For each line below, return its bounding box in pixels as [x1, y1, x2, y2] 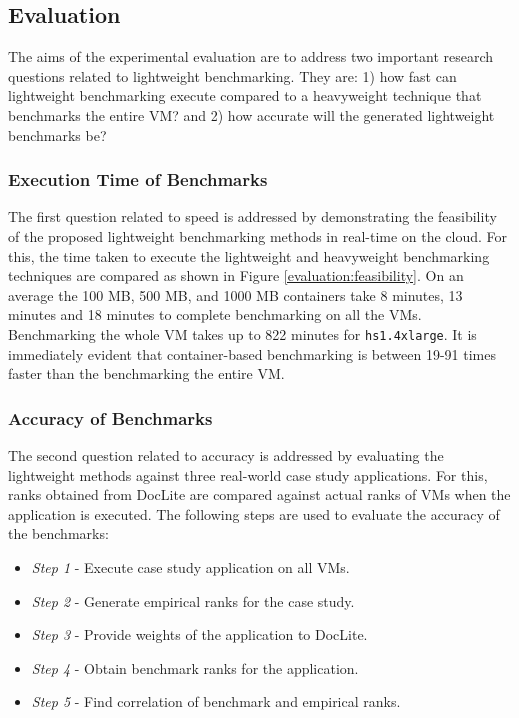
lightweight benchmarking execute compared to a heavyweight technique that [8, 85, 482, 106]
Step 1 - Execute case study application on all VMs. [31, 556, 350, 577]
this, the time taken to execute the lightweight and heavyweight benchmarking [8, 245, 490, 266]
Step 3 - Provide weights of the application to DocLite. [31, 624, 368, 645]
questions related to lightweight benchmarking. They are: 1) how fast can [8, 65, 457, 86]
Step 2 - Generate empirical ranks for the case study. [31, 590, 355, 611]
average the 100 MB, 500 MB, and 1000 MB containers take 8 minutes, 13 [8, 284, 463, 305]
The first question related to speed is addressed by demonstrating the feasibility [8, 206, 497, 227]
